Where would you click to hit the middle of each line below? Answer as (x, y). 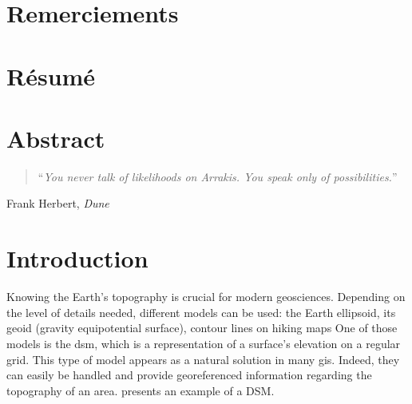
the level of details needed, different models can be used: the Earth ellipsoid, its (201, 312)
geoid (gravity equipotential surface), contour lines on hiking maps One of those (202, 328)
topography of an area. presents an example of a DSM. (141, 390)
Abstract (56, 138)
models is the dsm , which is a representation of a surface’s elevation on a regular (204, 343)
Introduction (77, 258)
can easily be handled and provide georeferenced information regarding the (189, 375)
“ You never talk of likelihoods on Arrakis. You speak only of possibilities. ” (218, 176)
